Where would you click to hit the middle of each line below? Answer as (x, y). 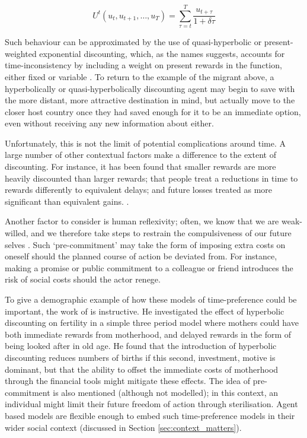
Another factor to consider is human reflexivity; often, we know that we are (142, 221)
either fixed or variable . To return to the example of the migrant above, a (140, 76)
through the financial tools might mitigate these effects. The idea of (128, 381)
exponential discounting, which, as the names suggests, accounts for (162, 53)
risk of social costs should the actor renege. (83, 279)
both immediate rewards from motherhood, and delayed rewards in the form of (148, 334)
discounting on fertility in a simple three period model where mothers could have (152, 323)
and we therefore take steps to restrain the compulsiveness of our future (161, 233)
